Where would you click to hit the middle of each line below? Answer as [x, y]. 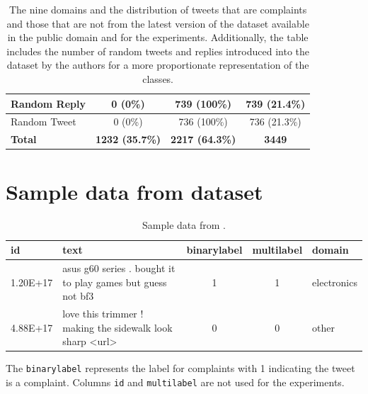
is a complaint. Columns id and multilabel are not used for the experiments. [175, 382]
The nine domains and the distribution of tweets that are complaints [158, 9]
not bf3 [78, 296]
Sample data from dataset [134, 191]
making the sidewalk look [117, 327]
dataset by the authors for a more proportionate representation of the [158, 65]
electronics [335, 282]
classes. [158, 78]
